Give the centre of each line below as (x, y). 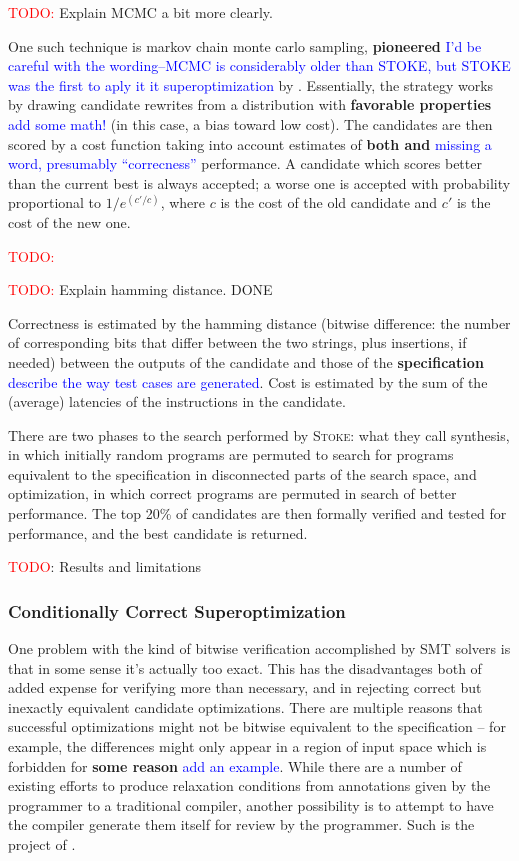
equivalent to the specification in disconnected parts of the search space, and (242, 473)
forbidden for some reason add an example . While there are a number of (235, 765)
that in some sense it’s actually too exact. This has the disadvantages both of (245, 667)
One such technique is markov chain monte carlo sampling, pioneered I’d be (245, 45)
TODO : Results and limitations (105, 566)
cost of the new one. (69, 221)
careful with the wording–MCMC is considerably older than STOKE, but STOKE (259, 65)
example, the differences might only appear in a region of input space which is (247, 746)
